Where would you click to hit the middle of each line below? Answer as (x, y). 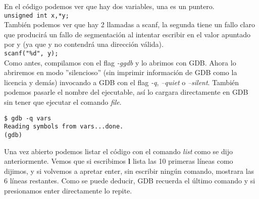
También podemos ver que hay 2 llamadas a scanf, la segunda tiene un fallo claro (129, 24)
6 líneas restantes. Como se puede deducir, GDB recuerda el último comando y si (130, 181)
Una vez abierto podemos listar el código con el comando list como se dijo (118, 151)
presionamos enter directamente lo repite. (68, 190)
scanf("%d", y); (31, 54)
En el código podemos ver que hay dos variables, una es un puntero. (109, 6)
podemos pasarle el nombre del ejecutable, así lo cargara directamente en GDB (126, 92)
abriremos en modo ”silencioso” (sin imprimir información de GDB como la (121, 72)
